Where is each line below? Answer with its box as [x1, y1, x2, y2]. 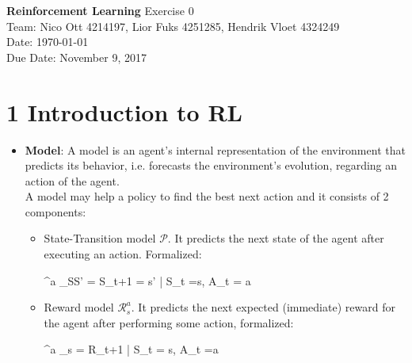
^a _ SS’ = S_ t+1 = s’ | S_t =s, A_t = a [44, 272, 251, 288]
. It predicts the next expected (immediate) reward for [131, 299, 395, 315]
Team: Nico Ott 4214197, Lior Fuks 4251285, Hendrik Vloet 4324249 [6, 17, 340, 34]
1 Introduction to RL [6, 95, 242, 128]
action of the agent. [25, 172, 120, 189]
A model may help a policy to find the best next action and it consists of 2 [25, 188, 389, 204]
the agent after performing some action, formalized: [44, 314, 294, 331]
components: [25, 203, 86, 220]
